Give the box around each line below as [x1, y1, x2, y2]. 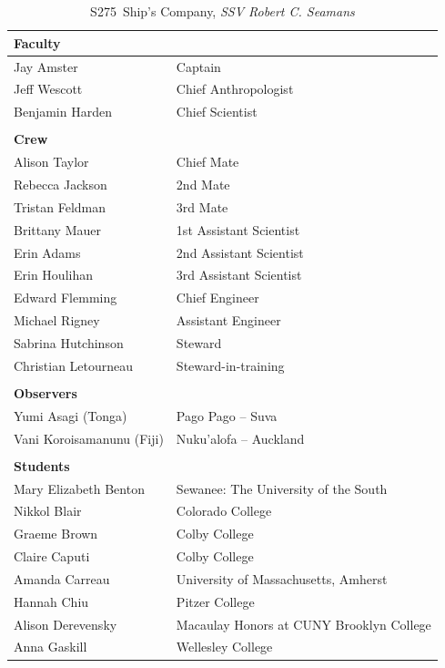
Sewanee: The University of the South [176, 478, 388, 498]
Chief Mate [176, 152, 239, 171]
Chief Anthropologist [176, 79, 294, 98]
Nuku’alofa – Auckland [176, 428, 305, 447]
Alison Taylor [14, 152, 89, 171]
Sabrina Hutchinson [14, 334, 124, 352]
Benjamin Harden [14, 102, 112, 121]
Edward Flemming [14, 288, 117, 307]
